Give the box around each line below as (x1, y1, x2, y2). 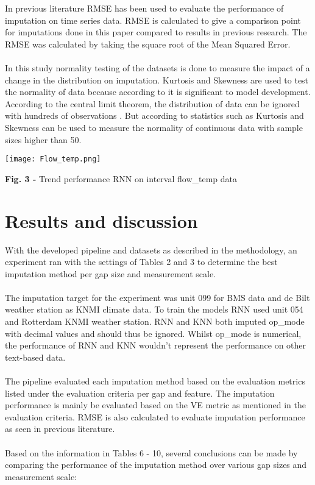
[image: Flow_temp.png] (5, 155, 101, 164)
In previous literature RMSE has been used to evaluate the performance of (5, 2, 284, 14)
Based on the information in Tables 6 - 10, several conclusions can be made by (5, 446, 298, 459)
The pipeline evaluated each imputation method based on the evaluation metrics (5, 375, 305, 388)
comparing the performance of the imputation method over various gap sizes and (5, 458, 307, 471)
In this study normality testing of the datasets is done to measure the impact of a (5, 61, 310, 74)
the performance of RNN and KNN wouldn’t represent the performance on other (5, 339, 306, 352)
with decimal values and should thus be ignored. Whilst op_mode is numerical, (5, 327, 302, 339)
